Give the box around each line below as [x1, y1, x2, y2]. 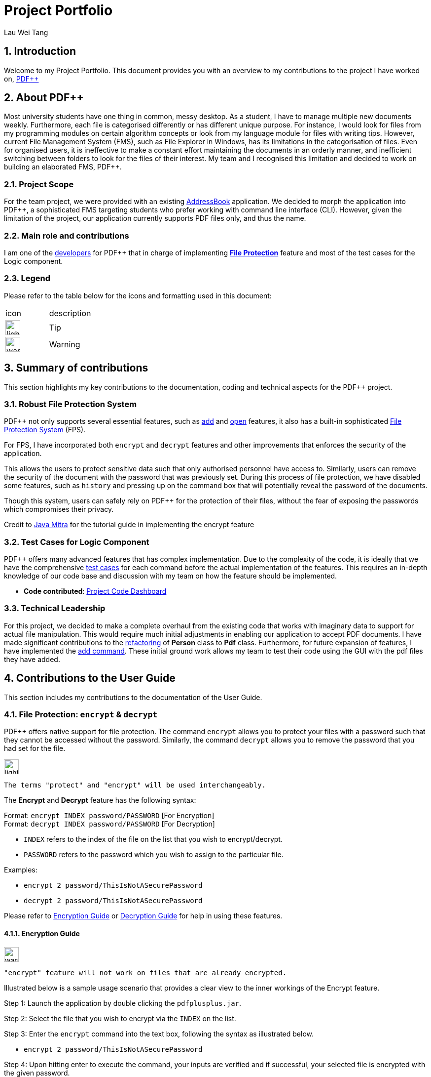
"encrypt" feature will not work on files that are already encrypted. [4, 968, 287, 977]
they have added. [4, 655, 60, 663]
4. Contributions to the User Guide [4, 672, 176, 685]
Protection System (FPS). [4, 425, 86, 434]
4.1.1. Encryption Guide [4, 929, 80, 938]
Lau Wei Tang [4, 28, 48, 37]
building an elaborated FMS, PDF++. [4, 163, 122, 171]
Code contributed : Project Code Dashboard [24, 587, 167, 596]
